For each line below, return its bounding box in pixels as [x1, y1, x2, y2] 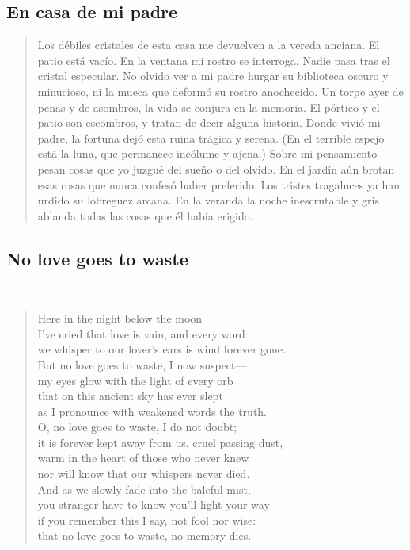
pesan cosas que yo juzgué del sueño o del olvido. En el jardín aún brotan [37, 160, 395, 177]
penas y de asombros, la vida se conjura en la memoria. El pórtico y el [37, 98, 380, 115]
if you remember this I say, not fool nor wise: [37, 511, 256, 528]
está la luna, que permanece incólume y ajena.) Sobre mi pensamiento [37, 145, 378, 162]
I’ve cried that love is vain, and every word [37, 325, 245, 342]
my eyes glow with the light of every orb [37, 372, 233, 388]
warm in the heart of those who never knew [37, 449, 249, 466]
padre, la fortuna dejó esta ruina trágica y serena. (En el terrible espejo [37, 129, 385, 146]
